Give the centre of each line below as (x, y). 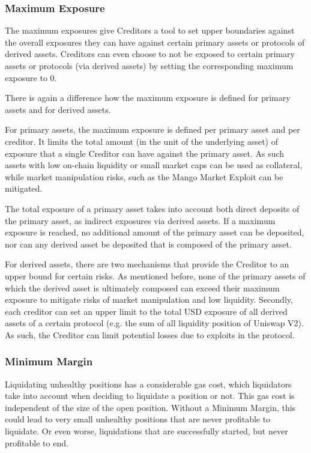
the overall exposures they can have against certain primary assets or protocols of (155, 42)
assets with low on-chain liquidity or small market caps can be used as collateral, (154, 165)
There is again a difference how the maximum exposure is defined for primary (148, 98)
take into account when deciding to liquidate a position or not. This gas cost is (150, 396)
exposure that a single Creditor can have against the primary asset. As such (145, 153)
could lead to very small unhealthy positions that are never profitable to (138, 419)
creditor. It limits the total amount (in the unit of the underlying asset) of (141, 141)
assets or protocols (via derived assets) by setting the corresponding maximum (149, 65)
